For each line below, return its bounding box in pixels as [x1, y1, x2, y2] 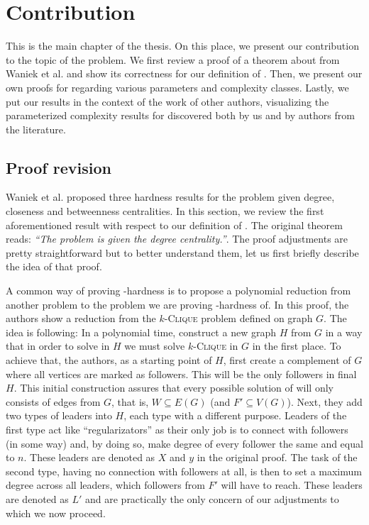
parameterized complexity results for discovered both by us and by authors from [6, 108, 355, 123]
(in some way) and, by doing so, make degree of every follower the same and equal [6, 436, 363, 451]
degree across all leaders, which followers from [6, 477, 205, 492]
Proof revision [6, 156, 111, 178]
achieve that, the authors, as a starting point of [6, 353, 212, 367]
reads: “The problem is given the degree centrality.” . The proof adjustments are [6, 231, 348, 246]
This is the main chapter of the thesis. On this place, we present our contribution [6, 38, 359, 53]
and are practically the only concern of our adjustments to [85, 491, 339, 506]
